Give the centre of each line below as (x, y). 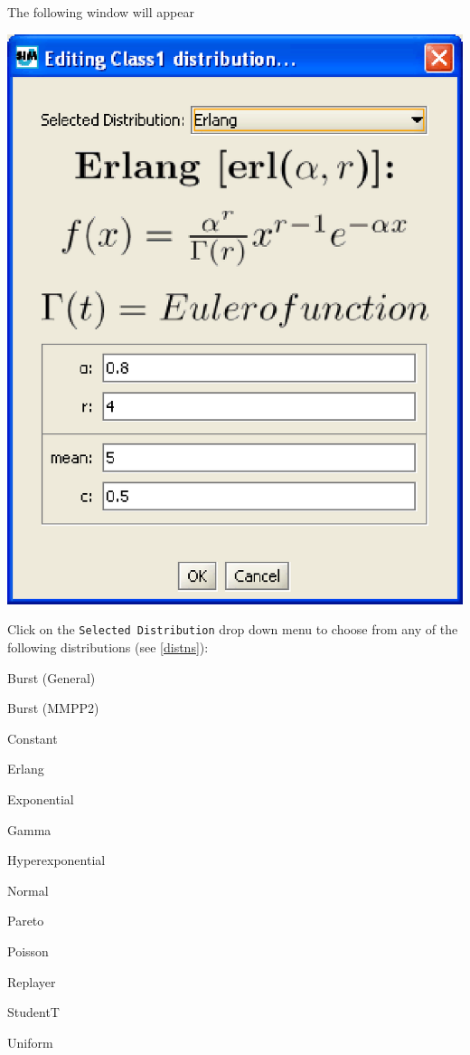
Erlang (26, 769)
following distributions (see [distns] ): (108, 646)
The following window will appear (101, 12)
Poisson (28, 950)
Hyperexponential (56, 860)
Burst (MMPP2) (53, 708)
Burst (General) (52, 677)
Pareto (26, 921)
